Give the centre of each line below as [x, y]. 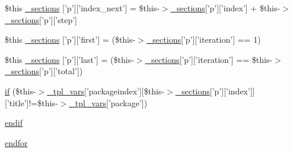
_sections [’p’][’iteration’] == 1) [203, 39]
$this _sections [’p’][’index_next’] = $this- [82, 8]
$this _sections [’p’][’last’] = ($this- [69, 59]
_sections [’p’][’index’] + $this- [225, 8]
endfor [16, 142]
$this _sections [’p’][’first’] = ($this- [70, 39]
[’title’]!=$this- [31, 102]
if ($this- [20, 91]
